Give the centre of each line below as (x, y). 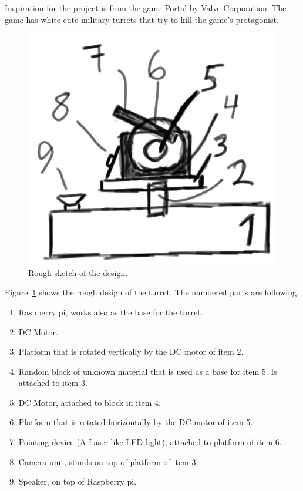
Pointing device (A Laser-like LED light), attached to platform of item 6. (150, 442)
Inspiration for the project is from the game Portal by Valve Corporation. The (146, 8)
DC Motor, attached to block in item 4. (90, 402)
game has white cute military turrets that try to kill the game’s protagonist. (142, 19)
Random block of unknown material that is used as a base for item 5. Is (148, 371)
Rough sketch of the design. (78, 272)
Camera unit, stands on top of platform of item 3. (108, 461)
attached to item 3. (53, 383)
